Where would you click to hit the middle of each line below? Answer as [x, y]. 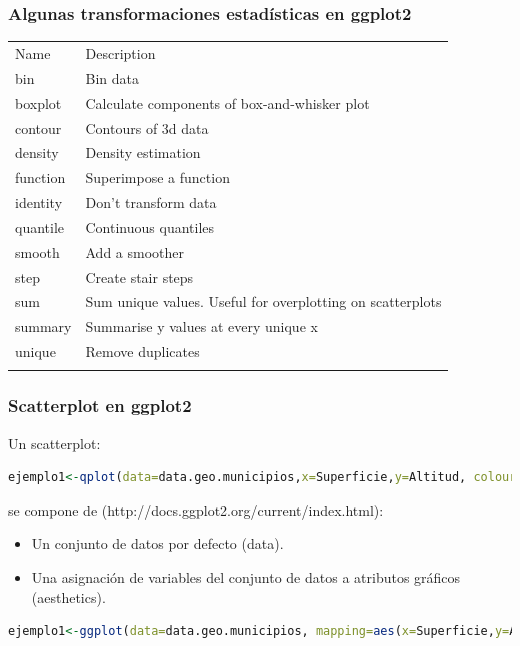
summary [43, 326]
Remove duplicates [142, 351]
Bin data [112, 77]
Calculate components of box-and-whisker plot [227, 102]
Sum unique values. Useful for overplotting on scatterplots [263, 301]
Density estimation [143, 152]
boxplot [38, 102]
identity [39, 202]
